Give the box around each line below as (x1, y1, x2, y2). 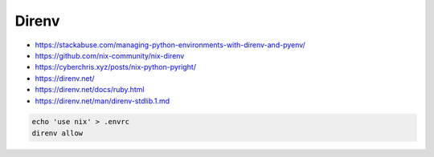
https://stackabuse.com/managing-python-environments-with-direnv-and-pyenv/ (35, 40, 305, 50)
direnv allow (31, 128, 84, 138)
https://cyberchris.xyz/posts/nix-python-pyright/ (35, 62, 197, 72)
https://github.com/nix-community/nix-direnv (35, 50, 185, 60)
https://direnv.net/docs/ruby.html (35, 85, 145, 95)
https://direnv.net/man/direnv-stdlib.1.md (35, 96, 170, 106)
